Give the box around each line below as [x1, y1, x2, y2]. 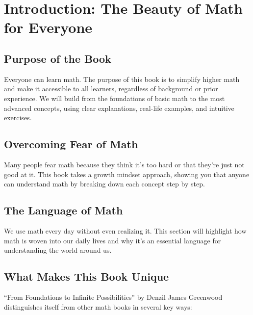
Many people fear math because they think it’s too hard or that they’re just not [4, 159, 245, 169]
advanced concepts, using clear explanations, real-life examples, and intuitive [4, 103, 234, 113]
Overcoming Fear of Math [4, 136, 138, 152]
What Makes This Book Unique [4, 269, 169, 284]
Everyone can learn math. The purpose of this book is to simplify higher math [4, 74, 240, 84]
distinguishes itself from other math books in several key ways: [4, 301, 192, 312]
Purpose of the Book [4, 51, 111, 66]
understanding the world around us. [4, 245, 112, 255]
